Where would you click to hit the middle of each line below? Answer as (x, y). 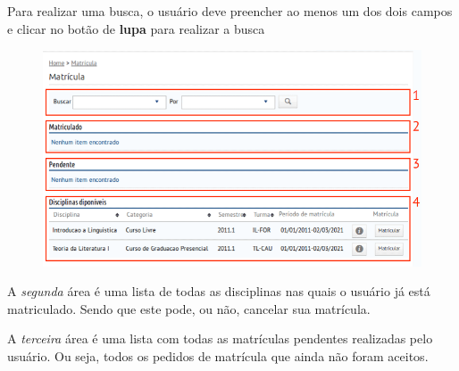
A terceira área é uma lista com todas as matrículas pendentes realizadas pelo (220, 338)
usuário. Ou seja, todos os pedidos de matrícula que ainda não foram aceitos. (218, 356)
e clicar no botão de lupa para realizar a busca (136, 28)
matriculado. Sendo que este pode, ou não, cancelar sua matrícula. (189, 308)
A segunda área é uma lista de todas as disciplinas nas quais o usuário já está (219, 291)
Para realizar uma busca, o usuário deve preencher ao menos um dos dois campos (230, 11)
